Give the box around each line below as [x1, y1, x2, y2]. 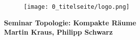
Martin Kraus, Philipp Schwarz [4, 27, 113, 37]
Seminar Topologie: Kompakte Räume [4, 17, 137, 27]
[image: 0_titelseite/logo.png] [24, 3, 130, 10]
